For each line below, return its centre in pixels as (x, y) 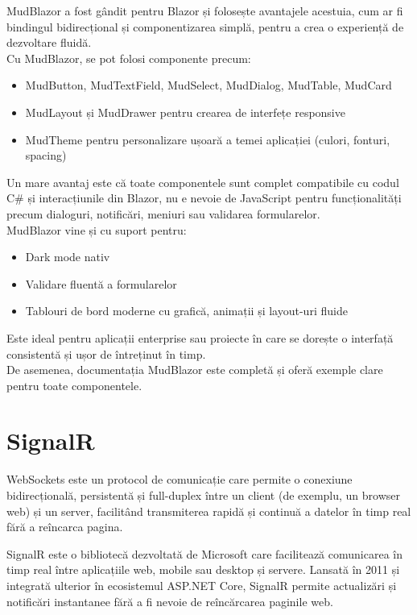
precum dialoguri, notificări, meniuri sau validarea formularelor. (163, 213)
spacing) (46, 155)
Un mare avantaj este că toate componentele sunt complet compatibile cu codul (203, 182)
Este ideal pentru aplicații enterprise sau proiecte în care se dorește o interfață (200, 337)
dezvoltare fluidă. (49, 42)
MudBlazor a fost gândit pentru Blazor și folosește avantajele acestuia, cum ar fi (205, 10)
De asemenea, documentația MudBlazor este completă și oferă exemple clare (195, 370)
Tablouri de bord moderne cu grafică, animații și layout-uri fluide (186, 311)
